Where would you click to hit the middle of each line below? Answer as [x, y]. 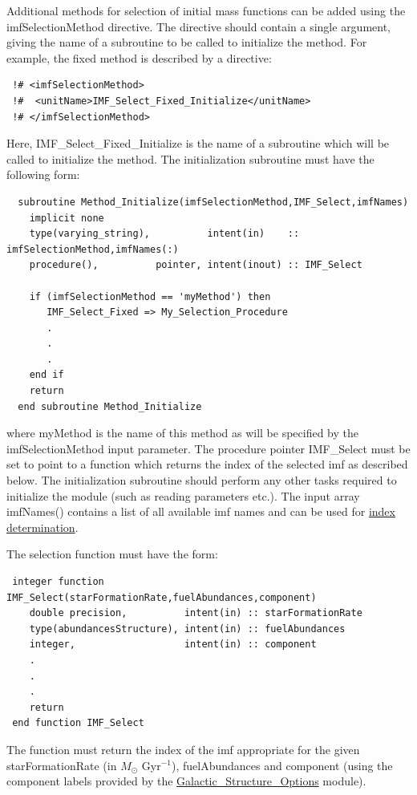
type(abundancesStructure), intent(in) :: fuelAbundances [187, 629]
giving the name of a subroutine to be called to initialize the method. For [187, 42]
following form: [43, 174]
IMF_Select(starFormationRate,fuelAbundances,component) [162, 597]
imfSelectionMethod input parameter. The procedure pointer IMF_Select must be [208, 448]
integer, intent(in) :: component [173, 645]
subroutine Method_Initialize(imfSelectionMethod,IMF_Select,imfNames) [213, 202]
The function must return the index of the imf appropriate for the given [183, 749]
